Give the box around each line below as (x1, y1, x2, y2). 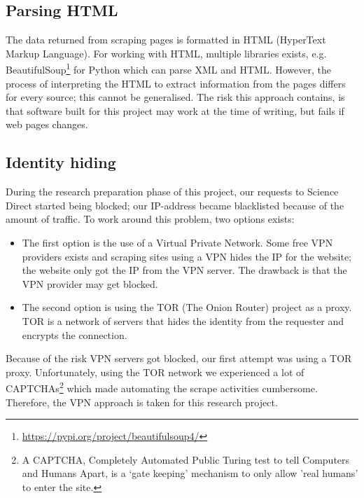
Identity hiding (6, 151, 116, 173)
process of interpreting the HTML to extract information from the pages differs (6, 76, 346, 90)
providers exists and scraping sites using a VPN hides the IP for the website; (22, 249, 352, 263)
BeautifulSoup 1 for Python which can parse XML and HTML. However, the (6, 60, 331, 77)
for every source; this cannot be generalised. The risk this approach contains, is (6, 90, 345, 104)
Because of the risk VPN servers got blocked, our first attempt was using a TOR (6, 351, 352, 366)
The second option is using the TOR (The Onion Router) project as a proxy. (22, 300, 352, 314)
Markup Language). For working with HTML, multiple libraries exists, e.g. (6, 46, 327, 60)
